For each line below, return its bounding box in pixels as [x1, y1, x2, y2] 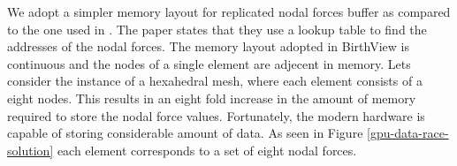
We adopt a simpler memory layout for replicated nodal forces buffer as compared [7, 3, 451, 20]
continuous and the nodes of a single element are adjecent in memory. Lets [7, 54, 411, 72]
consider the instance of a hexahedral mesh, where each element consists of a [7, 72, 423, 90]
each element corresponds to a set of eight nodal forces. [57, 140, 357, 159]
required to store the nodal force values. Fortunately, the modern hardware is [7, 106, 425, 124]
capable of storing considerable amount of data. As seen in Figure [7, 124, 363, 142]
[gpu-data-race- [367, 124, 449, 142]
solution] [7, 140, 54, 159]
